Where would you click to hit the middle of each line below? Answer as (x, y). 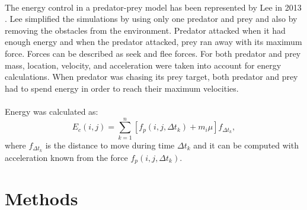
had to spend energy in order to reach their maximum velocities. (122, 88)
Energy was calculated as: (52, 111)
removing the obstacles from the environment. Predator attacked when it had (145, 30)
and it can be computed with (246, 145)
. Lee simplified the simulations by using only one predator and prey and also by (151, 19)
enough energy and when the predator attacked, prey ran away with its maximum (153, 42)
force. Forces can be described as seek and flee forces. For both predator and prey (153, 53)
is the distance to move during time (110, 145)
